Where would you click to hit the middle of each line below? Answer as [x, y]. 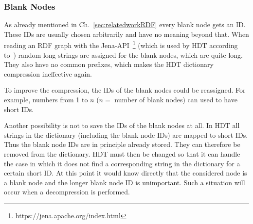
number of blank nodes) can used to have [176, 100]
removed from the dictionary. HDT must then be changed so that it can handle [122, 154]
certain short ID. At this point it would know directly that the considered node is [126, 173]
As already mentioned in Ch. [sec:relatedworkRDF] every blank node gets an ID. [125, 24]
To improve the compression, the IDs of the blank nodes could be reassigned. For [125, 90]
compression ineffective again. [48, 73]
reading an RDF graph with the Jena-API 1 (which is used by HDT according [121, 45]
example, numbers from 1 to [46, 100]
